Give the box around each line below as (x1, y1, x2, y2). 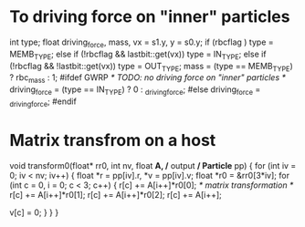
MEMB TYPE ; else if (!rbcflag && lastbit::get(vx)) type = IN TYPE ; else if (9, 48, 267, 61)
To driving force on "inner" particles (9, 6, 290, 27)
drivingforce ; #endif (9, 96, 78, 108)
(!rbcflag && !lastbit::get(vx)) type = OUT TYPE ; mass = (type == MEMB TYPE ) (9, 60, 294, 74)
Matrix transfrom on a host (9, 129, 216, 150)
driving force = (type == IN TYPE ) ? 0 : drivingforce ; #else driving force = (9, 84, 261, 97)
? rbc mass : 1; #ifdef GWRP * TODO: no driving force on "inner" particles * (9, 72, 286, 86)
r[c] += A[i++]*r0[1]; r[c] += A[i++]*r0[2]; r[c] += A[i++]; (9, 189, 222, 200)
